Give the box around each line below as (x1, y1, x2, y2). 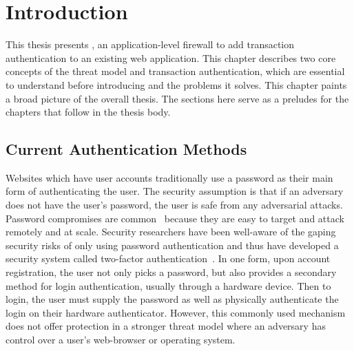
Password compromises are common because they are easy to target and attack (6, 211, 344, 225)
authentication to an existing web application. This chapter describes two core (6, 50, 336, 65)
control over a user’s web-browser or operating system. (6, 332, 236, 347)
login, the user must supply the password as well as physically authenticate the (6, 292, 339, 306)
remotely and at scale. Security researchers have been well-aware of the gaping (6, 224, 336, 239)
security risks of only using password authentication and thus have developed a (6, 237, 339, 252)
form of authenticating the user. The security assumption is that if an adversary (6, 184, 344, 198)
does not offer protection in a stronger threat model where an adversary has (6, 319, 326, 333)
